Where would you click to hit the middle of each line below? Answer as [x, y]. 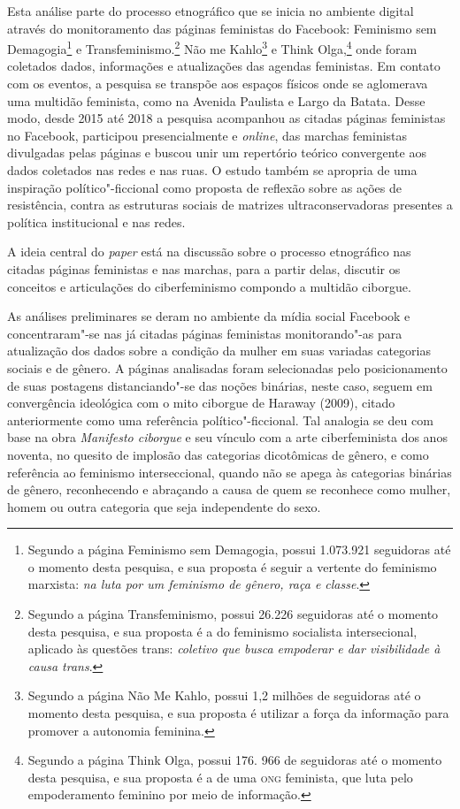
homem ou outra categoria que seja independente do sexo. [164, 506]
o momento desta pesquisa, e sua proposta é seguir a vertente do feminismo [232, 566]
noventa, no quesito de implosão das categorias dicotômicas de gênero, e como [218, 454]
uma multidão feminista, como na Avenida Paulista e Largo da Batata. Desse [216, 100]
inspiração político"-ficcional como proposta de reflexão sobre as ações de [204, 187]
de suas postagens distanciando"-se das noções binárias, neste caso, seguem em [220, 385]
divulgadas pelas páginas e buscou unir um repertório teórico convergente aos [217, 153]
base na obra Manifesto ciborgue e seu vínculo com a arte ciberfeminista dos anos [227, 437]
